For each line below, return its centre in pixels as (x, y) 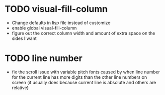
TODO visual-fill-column (56, 9)
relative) (20, 88)
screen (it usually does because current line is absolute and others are (84, 82)
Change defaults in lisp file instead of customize (61, 23)
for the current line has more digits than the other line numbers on (79, 77)
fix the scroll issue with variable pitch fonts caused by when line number (86, 72)
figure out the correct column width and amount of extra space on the (83, 33)
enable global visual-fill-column (44, 28)
